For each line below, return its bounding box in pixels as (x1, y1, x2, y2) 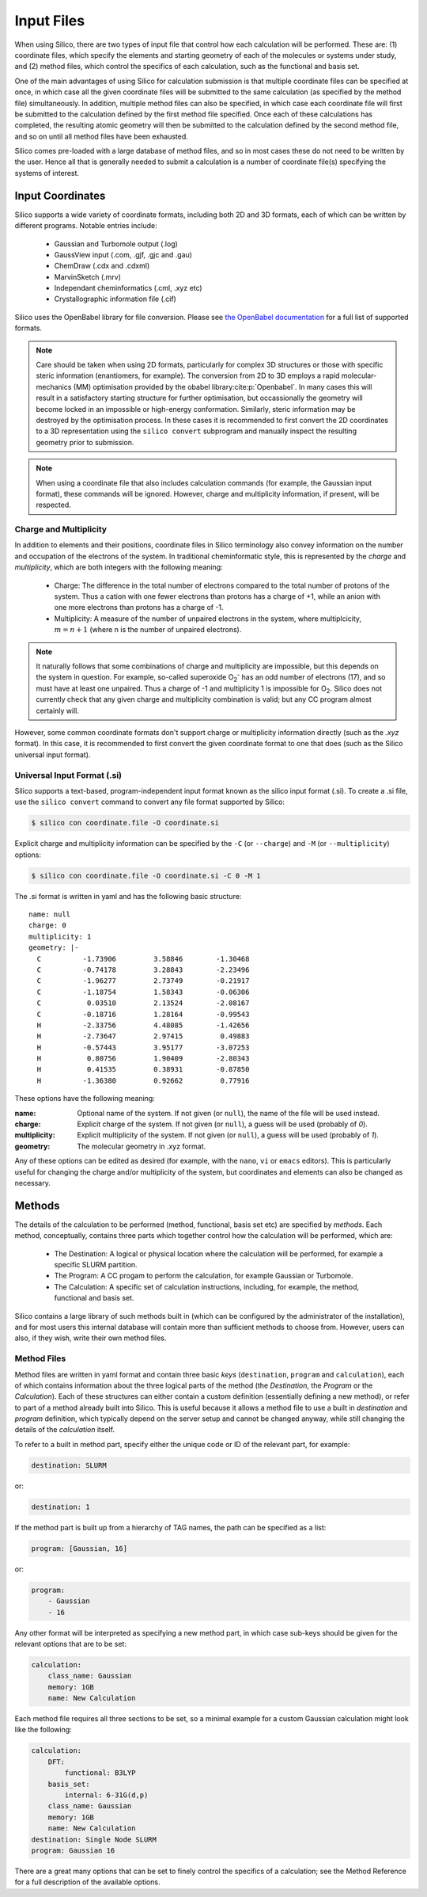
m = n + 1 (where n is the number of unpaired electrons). (54, 625, 242, 634)
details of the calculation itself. (14, 1425, 115, 1434)
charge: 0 (28, 921, 66, 930)
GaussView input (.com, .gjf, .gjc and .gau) (54, 250, 193, 259)
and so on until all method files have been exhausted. (14, 131, 189, 141)
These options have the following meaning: (14, 1094, 156, 1103)
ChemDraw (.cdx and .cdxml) (54, 261, 150, 271)
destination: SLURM (31, 1461, 107, 1469)
